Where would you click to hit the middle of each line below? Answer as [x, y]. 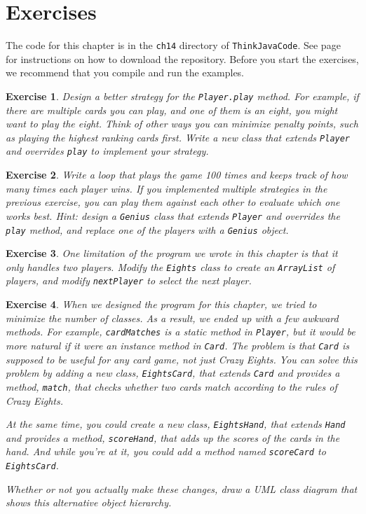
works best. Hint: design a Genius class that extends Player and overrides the [173, 215]
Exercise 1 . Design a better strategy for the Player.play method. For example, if [182, 96]
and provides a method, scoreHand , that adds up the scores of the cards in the [173, 437]
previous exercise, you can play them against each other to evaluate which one [173, 202]
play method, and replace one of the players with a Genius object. [147, 229]
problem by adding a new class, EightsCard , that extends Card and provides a [173, 373]
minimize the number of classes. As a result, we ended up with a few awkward [172, 318]
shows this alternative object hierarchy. [89, 502]
